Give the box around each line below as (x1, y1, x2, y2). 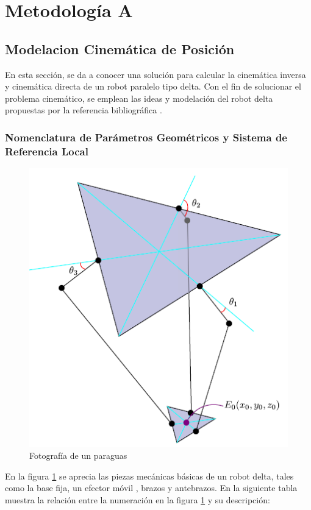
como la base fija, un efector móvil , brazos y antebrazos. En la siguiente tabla (5, 481, 298, 494)
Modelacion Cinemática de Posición (5, 39, 235, 58)
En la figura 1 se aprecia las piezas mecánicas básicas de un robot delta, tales (5, 469, 294, 482)
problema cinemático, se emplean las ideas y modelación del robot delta (5, 91, 273, 104)
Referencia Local (5, 143, 88, 158)
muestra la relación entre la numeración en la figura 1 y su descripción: (5, 494, 270, 506)
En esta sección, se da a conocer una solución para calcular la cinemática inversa (5, 68, 306, 80)
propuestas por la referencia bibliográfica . (5, 104, 162, 116)
